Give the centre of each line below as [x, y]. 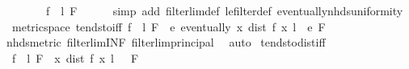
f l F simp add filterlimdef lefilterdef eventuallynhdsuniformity [224, 10]
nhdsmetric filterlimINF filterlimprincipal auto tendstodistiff [166, 42]
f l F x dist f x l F [75, 57]
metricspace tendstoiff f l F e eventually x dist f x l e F [169, 26]
